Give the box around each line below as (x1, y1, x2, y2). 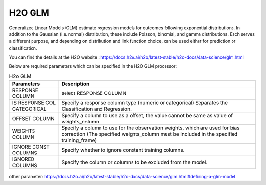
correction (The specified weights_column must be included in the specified (61, 131, 238, 138)
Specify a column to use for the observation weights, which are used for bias (61, 124, 240, 131)
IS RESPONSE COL (12, 99, 56, 106)
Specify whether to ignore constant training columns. (61, 147, 185, 154)
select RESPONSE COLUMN (61, 90, 127, 97)
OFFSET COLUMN (12, 115, 55, 122)
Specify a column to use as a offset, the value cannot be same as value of (61, 112, 233, 119)
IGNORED (12, 156, 34, 163)
